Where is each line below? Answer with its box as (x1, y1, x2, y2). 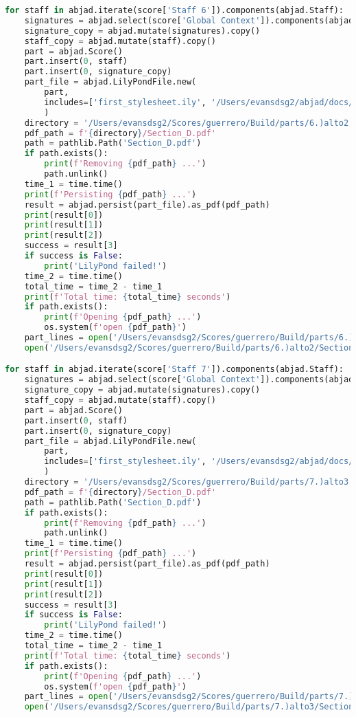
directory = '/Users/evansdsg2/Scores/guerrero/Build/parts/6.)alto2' (24, 118, 354, 128)
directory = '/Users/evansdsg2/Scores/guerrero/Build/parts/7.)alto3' (24, 477, 354, 487)
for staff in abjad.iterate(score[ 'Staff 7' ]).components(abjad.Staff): (5, 364, 344, 375)
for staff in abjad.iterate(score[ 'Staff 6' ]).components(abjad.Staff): (5, 5, 344, 15)
